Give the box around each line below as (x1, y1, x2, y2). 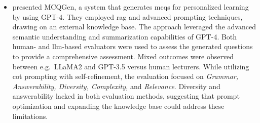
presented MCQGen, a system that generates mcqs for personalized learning (12, 2, 249, 12)
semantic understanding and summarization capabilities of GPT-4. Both (12, 31, 237, 42)
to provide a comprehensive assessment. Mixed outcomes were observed (12, 51, 234, 61)
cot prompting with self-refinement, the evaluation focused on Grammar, (12, 71, 238, 81)
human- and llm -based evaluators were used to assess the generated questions (12, 41, 253, 52)
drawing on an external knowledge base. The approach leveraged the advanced (12, 21, 256, 32)
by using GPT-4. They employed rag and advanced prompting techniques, (12, 11, 243, 22)
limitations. (12, 110, 48, 121)
